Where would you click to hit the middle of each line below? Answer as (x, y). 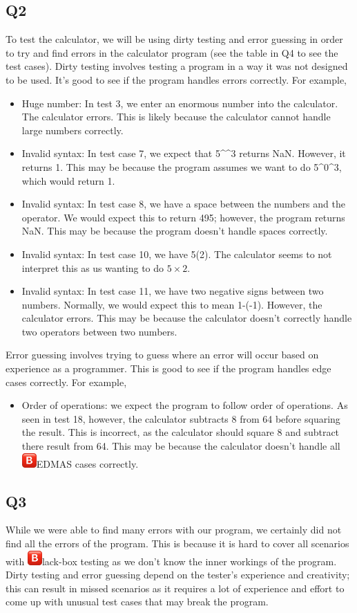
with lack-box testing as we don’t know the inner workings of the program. (171, 561)
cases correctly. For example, (66, 382)
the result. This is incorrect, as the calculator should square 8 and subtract (181, 432)
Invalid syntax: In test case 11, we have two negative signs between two (173, 291)
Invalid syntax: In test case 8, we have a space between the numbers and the (183, 204)
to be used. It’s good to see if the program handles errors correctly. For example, (176, 79)
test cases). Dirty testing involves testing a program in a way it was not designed (177, 66)
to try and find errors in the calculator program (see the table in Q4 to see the (172, 52)
